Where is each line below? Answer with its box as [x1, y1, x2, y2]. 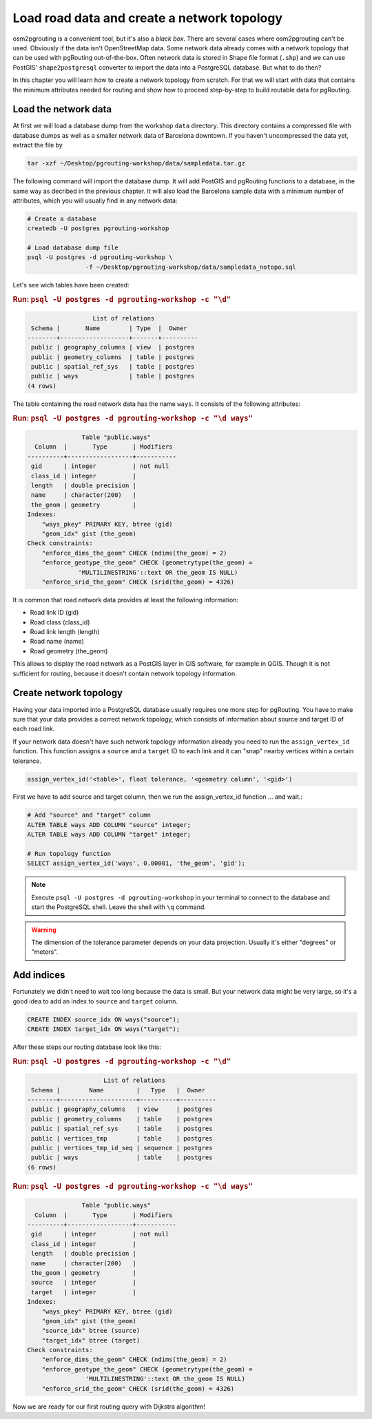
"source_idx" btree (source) [41, 1327, 141, 1335]
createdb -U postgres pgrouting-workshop [27, 225, 169, 232]
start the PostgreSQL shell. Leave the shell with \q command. [31, 903, 207, 911]
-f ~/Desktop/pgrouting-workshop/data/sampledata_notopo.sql [85, 263, 296, 271]
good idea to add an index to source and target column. [12, 997, 178, 1005]
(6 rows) [27, 1163, 57, 1171]
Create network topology [12, 687, 123, 699]
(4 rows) [27, 382, 57, 389]
